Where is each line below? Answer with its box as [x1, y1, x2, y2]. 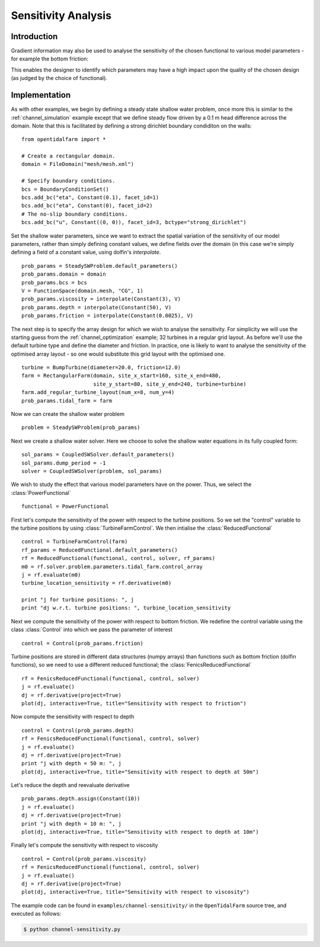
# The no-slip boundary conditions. [21, 210, 128, 217]
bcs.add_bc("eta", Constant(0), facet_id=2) [21, 202, 153, 209]
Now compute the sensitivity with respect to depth [11, 713, 135, 720]
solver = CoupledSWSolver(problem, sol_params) [21, 468, 162, 474]
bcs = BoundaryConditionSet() [21, 185, 110, 193]
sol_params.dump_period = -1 [21, 459, 106, 466]
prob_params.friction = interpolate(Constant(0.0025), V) [21, 312, 194, 319]
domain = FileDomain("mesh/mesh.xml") [21, 161, 135, 168]
